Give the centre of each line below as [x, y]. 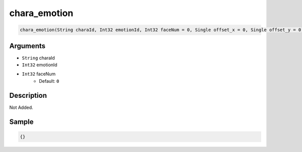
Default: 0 [49, 81]
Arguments [27, 46]
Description [28, 95]
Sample [21, 122]
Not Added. [21, 107]
